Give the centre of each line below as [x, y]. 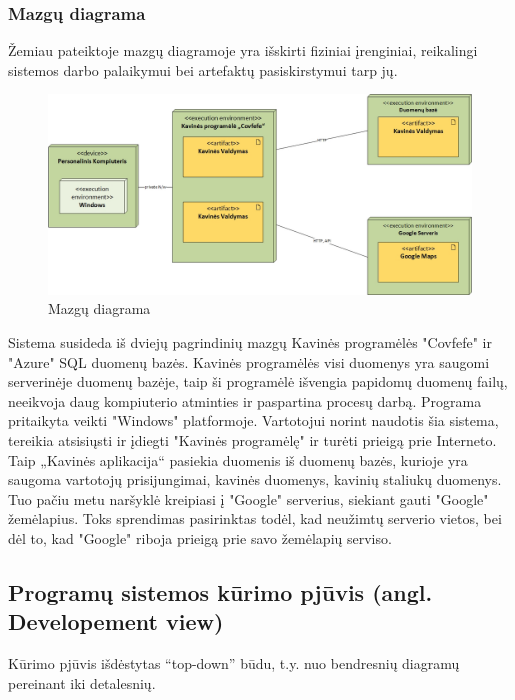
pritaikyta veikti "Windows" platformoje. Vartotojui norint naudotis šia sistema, [253, 420]
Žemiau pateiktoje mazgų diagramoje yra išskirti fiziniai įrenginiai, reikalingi [243, 50]
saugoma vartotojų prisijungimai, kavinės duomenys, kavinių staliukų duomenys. [255, 479]
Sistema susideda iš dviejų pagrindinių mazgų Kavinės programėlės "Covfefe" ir [250, 342]
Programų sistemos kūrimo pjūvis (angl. [220, 591]
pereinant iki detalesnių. [82, 682]
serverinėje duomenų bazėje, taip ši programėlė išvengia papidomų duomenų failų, [258, 381]
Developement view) [116, 621]
